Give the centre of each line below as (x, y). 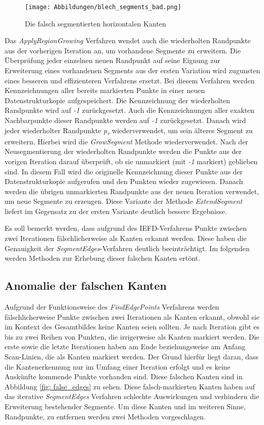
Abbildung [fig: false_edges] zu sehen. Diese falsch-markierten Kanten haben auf (130, 386)
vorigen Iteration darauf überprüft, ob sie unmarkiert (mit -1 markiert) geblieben (131, 161)
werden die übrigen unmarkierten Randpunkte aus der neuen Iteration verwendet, (132, 191)
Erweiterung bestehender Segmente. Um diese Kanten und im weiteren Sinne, (125, 406)
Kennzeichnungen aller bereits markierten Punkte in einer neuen (105, 90)
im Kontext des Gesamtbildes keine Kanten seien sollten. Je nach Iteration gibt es (132, 327)
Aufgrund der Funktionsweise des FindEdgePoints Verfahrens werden (112, 307)
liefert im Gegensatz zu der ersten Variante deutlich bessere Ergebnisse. (116, 211)
